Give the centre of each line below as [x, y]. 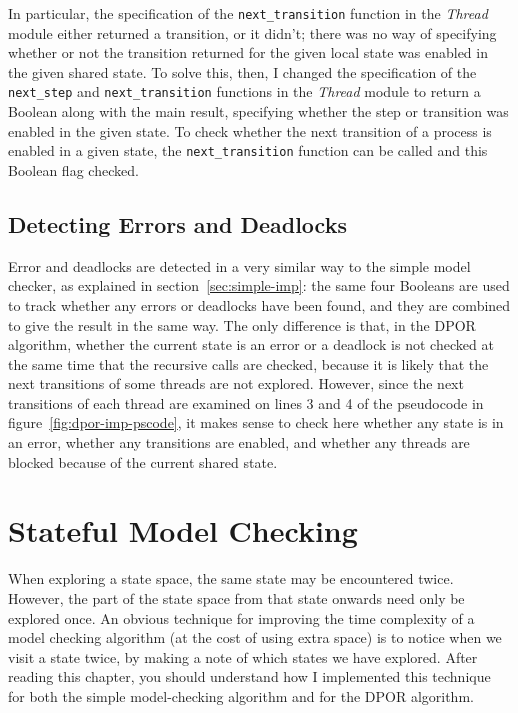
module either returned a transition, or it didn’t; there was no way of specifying [252, 32]
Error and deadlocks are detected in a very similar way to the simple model [239, 265]
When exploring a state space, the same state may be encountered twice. [231, 578]
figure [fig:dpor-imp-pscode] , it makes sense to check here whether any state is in [256, 422]
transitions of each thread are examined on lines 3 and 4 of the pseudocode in [246, 402]
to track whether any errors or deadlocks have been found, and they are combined [259, 304]
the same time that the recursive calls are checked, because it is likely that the [248, 363]
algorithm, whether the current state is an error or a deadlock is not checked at [251, 344]
